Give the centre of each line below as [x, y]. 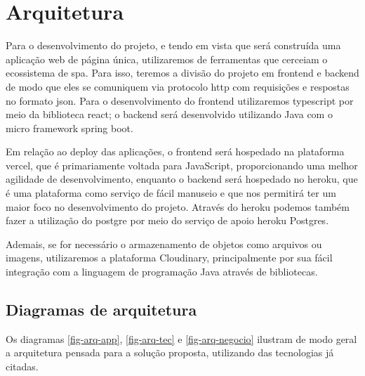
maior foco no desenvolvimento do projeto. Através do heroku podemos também [178, 206]
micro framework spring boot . [69, 128]
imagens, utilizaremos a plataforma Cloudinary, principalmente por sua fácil [169, 258]
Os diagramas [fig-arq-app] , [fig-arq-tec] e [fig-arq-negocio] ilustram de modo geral [181, 338]
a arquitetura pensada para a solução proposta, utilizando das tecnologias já [170, 352]
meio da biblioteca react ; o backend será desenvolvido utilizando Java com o [169, 114]
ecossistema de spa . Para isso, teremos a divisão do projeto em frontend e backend [182, 73]
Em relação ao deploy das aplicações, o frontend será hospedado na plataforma [175, 151]
